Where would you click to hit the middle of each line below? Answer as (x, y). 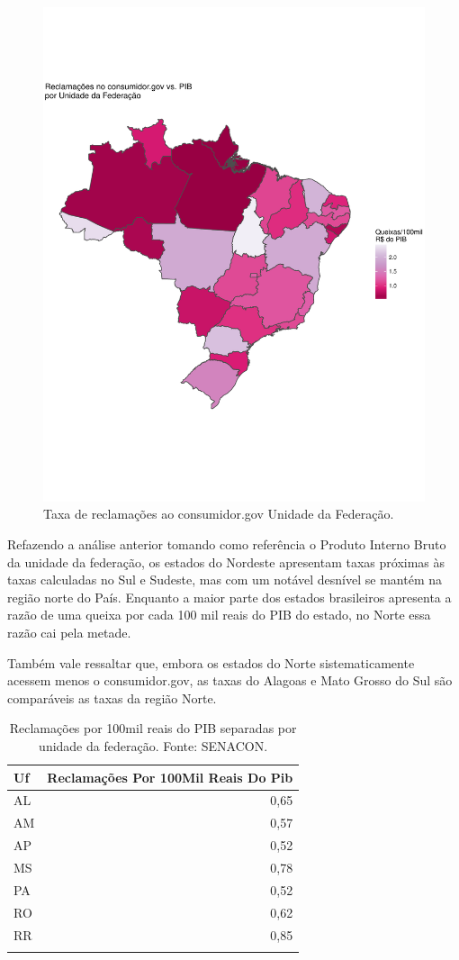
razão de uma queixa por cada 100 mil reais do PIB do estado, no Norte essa (219, 615)
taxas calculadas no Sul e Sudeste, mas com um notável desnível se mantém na (225, 580)
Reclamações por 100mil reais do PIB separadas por (153, 728)
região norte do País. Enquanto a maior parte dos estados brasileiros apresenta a (229, 597)
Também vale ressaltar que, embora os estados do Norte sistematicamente (211, 662)
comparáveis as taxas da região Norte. (112, 697)
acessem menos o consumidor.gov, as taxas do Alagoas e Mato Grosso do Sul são (230, 680)
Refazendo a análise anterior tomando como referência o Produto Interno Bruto (227, 544)
